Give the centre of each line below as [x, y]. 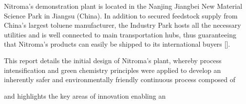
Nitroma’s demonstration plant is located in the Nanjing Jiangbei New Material [123, 6]
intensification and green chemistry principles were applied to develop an [113, 70]
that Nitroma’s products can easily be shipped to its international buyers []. [117, 44]
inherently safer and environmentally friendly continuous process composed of [120, 79]
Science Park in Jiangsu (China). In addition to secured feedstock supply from [121, 15]
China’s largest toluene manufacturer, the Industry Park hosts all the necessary [123, 25]
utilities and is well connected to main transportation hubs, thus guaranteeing [120, 34]
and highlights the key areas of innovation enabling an [85, 95]
